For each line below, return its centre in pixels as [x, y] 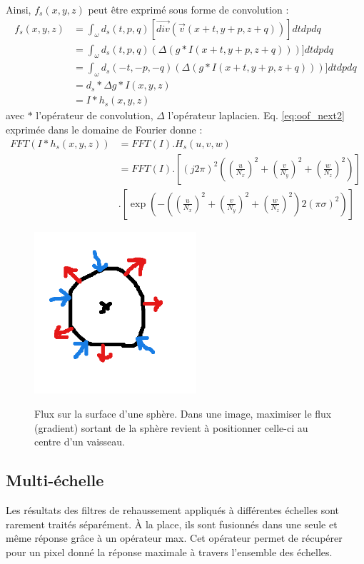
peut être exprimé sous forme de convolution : [188, 9]
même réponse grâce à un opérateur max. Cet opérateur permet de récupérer [174, 538]
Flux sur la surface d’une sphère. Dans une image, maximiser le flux [183, 413]
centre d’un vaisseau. [80, 442]
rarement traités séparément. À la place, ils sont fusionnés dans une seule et [172, 524]
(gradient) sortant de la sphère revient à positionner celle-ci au [171, 427]
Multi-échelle [55, 480]
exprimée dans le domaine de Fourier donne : [104, 129]
